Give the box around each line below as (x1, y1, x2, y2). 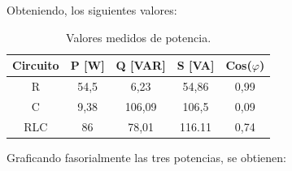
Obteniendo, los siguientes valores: (7, 2, 177, 18)
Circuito (12, 57, 59, 74)
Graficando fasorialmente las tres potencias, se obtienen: (7, 148, 286, 165)
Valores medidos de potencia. (66, 28, 211, 45)
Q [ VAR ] (115, 57, 166, 74)
